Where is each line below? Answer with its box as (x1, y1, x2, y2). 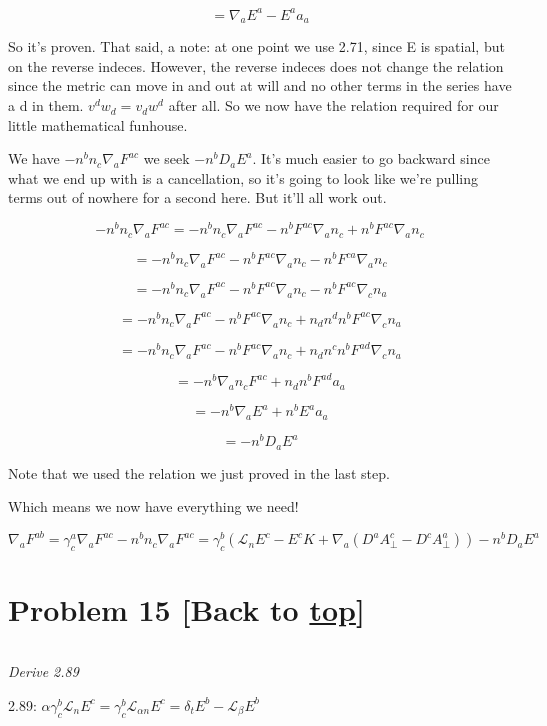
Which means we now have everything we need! (8, 496, 299, 517)
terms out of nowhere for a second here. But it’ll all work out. (8, 187, 387, 208)
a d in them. (8, 95, 84, 116)
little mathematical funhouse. (8, 114, 188, 135)
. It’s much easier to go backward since (252, 148, 490, 169)
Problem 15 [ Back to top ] (8, 589, 365, 630)
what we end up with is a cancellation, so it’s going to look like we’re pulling (8, 167, 479, 188)
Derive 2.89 (8, 661, 79, 682)
